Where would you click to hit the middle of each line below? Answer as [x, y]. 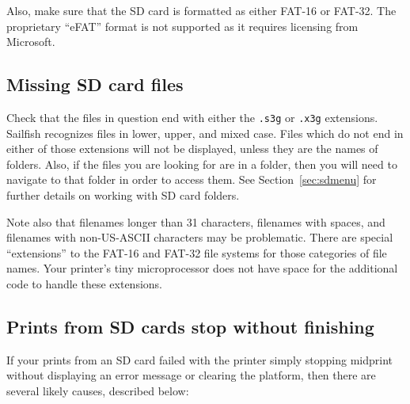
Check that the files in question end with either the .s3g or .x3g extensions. [192, 117]
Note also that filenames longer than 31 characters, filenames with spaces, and [196, 221]
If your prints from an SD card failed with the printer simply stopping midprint [200, 359]
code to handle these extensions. [84, 283]
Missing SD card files [95, 84]
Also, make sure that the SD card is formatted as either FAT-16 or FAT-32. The [201, 10]
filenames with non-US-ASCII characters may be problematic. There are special [200, 237]
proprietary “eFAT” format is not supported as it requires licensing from [182, 26]
